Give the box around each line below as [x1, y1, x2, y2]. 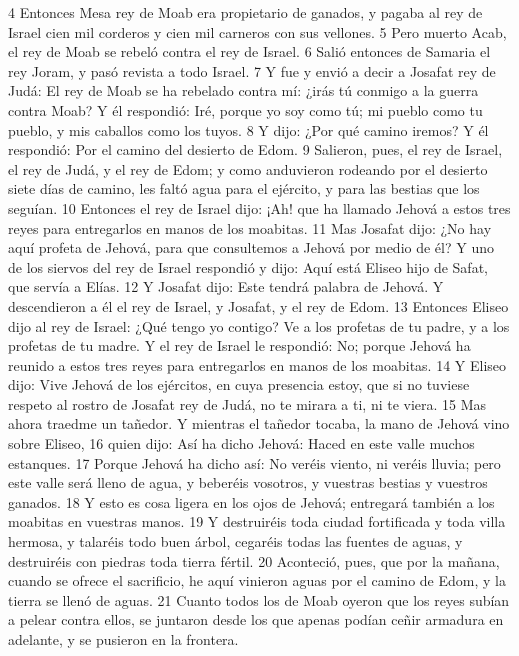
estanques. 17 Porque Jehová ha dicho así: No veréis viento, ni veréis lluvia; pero [8, 452, 501, 473]
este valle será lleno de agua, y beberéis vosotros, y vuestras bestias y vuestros [8, 472, 488, 493]
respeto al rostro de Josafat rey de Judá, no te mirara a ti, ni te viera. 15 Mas [8, 393, 487, 414]
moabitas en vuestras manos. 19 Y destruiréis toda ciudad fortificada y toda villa [8, 511, 506, 532]
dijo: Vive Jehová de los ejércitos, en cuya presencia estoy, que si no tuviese [8, 374, 470, 395]
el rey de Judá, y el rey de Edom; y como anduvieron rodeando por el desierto [8, 158, 488, 179]
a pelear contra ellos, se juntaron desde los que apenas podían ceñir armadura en [8, 609, 504, 630]
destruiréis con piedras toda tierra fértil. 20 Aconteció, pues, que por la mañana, [8, 550, 500, 571]
